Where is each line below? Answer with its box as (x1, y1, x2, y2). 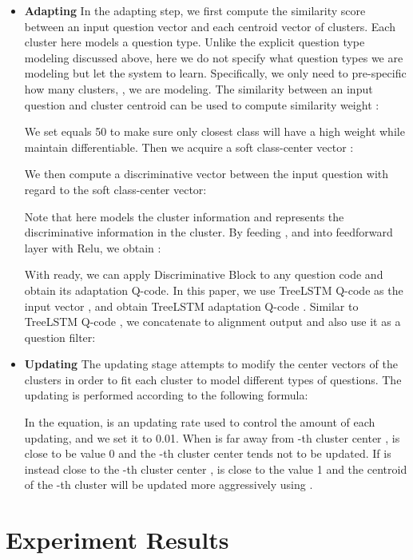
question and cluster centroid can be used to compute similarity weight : (24, 96, 379, 113)
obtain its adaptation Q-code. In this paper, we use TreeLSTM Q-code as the (24, 281, 403, 298)
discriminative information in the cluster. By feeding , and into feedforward (24, 224, 393, 240)
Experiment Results (6, 523, 229, 556)
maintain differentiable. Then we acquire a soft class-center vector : (24, 138, 354, 155)
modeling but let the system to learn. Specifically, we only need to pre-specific (24, 65, 407, 81)
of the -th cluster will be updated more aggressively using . (24, 476, 313, 493)
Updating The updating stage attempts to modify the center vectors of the (24, 355, 398, 372)
